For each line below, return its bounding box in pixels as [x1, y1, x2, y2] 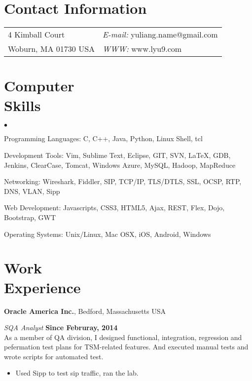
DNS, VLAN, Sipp [4, 186, 60, 196]
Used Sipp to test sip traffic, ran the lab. [15, 368, 139, 378]
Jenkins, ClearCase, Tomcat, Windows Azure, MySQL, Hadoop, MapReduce [4, 159, 236, 170]
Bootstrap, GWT [4, 212, 56, 222]
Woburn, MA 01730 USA [8, 43, 95, 55]
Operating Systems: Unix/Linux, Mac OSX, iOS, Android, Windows [4, 229, 211, 239]
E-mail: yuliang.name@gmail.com [103, 29, 218, 40]
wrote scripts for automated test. [4, 351, 104, 361]
